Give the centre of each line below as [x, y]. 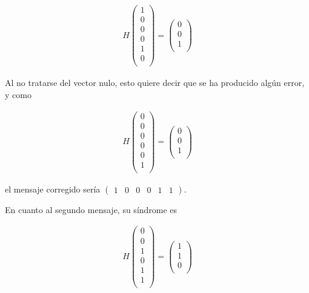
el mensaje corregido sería [53, 189]
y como [18, 94]
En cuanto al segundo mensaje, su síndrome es [91, 209]
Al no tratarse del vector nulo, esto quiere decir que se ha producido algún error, [155, 83]
